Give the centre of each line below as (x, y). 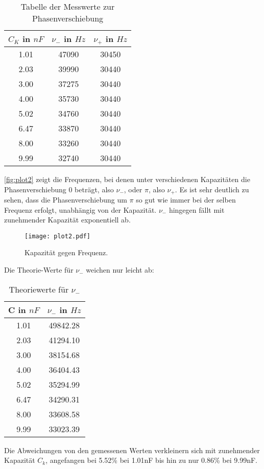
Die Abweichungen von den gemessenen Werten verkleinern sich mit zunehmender (132, 450)
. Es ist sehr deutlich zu (212, 189)
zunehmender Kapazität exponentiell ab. (67, 220)
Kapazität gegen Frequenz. (66, 252)
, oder (133, 189)
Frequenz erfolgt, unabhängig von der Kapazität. (80, 209)
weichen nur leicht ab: (120, 270)
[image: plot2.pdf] (57, 236)
